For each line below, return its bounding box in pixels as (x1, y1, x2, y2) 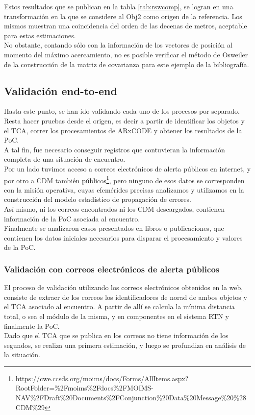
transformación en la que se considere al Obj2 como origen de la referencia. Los (4, 11, 242, 21)
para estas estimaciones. (4, 30, 76, 40)
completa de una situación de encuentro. (4, 154, 126, 164)
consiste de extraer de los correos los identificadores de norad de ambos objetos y (4, 292, 247, 302)
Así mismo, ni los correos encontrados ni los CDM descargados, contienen (4, 203, 225, 214)
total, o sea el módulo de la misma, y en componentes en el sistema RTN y (4, 311, 229, 321)
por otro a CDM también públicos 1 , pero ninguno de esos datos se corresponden (4, 173, 245, 185)
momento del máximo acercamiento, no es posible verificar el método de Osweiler (4, 49, 248, 59)
